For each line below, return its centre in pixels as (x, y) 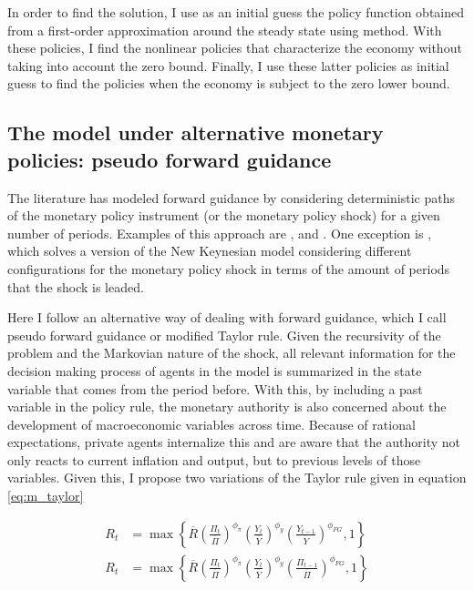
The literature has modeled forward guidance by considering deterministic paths (231, 197)
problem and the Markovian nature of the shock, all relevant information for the (232, 353)
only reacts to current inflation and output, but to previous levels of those (214, 459)
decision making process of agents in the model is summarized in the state (215, 370)
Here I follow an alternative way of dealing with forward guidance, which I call (227, 317)
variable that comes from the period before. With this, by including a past (215, 388)
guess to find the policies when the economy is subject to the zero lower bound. (229, 83)
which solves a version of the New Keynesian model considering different (210, 251)
